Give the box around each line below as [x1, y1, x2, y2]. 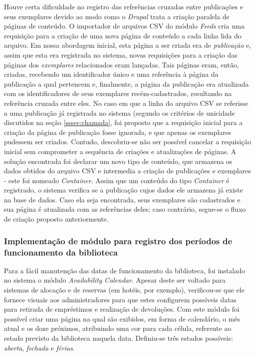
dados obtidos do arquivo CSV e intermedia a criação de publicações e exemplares [4, 165, 251, 176]
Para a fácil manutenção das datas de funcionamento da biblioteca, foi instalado [4, 265, 245, 275]
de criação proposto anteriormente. [4, 214, 109, 224]
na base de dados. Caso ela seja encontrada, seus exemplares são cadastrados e [4, 194, 241, 204]
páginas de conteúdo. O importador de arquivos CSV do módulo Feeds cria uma [4, 21, 245, 31]
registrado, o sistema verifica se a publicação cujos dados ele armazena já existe [4, 185, 243, 195]
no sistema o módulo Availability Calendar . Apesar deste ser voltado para [4, 275, 226, 285]
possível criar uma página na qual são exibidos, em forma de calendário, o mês [4, 313, 240, 324]
